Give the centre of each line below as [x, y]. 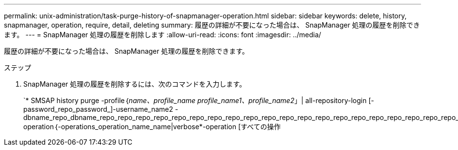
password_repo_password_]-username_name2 [98, 109]
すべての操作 [261, 127]
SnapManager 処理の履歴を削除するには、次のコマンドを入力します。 [135, 84]
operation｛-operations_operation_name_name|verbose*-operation [130, 127]
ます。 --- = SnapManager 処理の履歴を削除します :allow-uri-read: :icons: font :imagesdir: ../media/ [163, 35]
